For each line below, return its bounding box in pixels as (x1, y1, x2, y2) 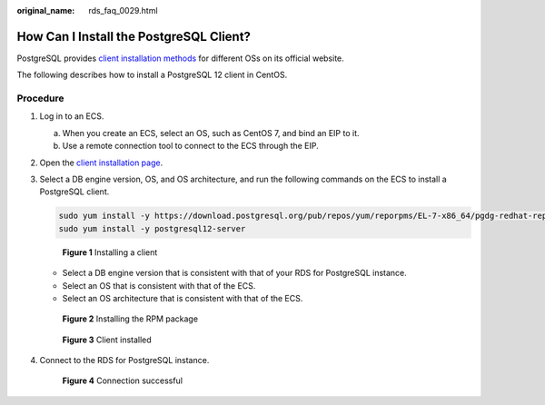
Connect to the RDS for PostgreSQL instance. (39, 355, 210, 366)
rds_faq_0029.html (88, 5, 158, 15)
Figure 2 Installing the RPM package (62, 313, 199, 324)
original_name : (16, 5, 75, 15)
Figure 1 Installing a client (62, 246, 158, 258)
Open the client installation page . (39, 157, 163, 168)
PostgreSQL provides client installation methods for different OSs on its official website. (16, 53, 344, 64)
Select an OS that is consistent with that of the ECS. (62, 280, 256, 291)
